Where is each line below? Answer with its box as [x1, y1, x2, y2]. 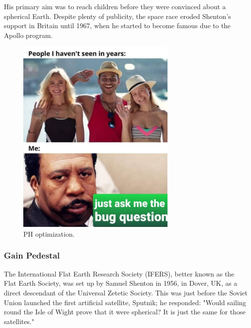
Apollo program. [4, 30, 53, 40]
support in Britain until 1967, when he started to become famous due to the [4, 20, 231, 31]
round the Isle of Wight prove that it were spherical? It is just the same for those [4, 307, 246, 317]
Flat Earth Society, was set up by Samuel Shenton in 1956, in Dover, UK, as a [4, 278, 237, 288]
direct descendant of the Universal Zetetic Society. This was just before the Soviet [4, 287, 248, 297]
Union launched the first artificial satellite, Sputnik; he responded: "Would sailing [4, 297, 246, 307]
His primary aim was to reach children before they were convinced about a [4, 1, 226, 11]
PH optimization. [23, 228, 75, 239]
